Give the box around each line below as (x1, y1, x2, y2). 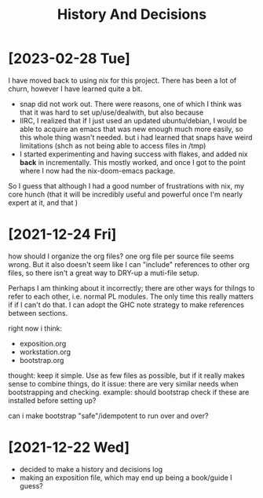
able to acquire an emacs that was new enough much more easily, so (19, 124, 243, 134)
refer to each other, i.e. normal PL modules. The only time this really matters (8, 291, 254, 301)
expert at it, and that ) (8, 198, 79, 207)
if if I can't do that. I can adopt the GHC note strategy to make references (8, 300, 245, 309)
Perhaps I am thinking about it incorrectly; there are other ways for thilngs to (8, 283, 255, 292)
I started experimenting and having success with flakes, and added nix (19, 149, 249, 159)
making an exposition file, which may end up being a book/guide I (19, 473, 233, 482)
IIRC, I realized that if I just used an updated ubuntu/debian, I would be (19, 115, 247, 125)
